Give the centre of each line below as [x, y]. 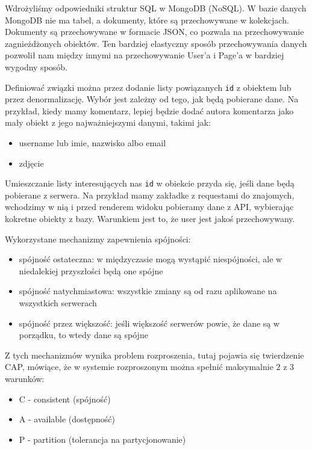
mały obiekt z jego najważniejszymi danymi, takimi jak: [108, 122]
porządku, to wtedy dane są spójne [83, 335]
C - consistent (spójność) [65, 399]
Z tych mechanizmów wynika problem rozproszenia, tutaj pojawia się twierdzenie [154, 355]
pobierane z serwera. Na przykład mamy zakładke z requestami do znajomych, [150, 195]
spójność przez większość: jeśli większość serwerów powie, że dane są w [149, 323]
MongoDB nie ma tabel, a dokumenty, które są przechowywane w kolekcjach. [147, 20]
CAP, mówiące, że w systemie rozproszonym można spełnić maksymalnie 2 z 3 [150, 367]
